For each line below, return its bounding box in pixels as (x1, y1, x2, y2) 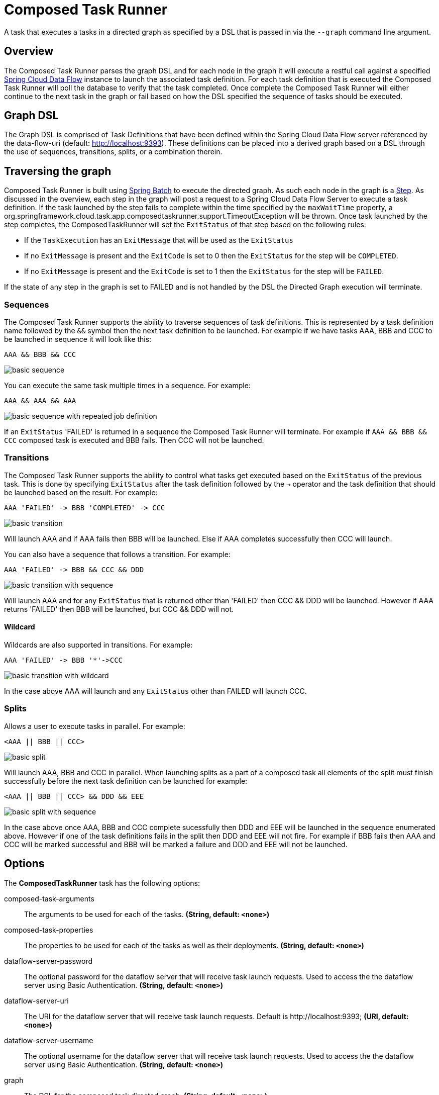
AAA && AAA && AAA (4, 397, 76, 405)
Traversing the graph (4, 164, 112, 177)
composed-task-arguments (4, 894, 94, 903)
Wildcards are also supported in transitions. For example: (4, 641, 193, 649)
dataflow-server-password (4, 956, 93, 965)
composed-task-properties (4, 925, 93, 934)
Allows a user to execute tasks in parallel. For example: (4, 721, 185, 731)
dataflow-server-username (4, 1036, 93, 1045)
